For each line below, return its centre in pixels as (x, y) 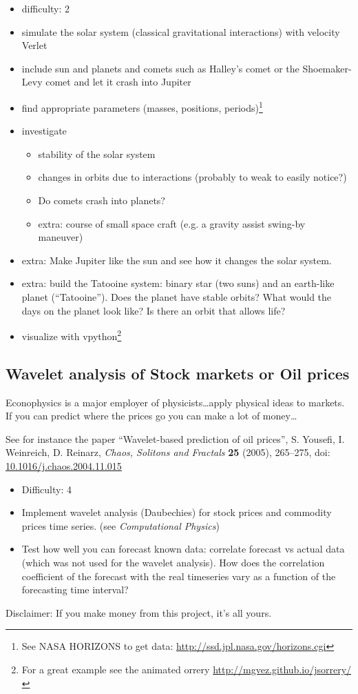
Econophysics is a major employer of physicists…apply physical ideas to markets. (175, 402)
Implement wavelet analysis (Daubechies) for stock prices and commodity (177, 512)
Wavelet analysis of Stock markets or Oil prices (178, 373)
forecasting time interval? (75, 589)
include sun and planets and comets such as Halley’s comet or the (160, 68)
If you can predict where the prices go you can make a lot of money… (151, 416)
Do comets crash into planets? (102, 200)
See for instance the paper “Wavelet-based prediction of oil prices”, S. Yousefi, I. (175, 438)
